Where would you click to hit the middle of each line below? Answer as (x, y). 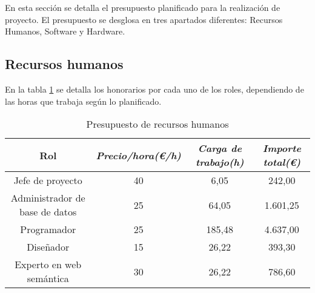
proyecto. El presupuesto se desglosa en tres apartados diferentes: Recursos (144, 19)
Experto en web (48, 265)
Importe (282, 148)
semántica (48, 278)
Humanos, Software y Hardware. (65, 31)
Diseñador (48, 247)
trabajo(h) (220, 162)
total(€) (282, 162)
